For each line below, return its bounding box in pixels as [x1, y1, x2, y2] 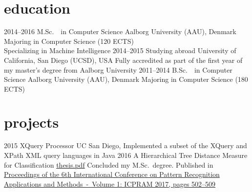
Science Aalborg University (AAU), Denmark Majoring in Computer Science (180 [4, 74, 248, 84]
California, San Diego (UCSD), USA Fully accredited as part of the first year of [4, 55, 243, 65]
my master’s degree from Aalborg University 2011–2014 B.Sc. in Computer [4, 64, 232, 75]
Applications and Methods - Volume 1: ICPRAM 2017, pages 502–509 [4, 178, 216, 189]
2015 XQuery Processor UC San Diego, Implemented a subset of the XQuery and [4, 140, 247, 151]
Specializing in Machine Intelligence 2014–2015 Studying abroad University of [4, 45, 236, 56]
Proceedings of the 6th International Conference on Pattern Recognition [4, 169, 220, 179]
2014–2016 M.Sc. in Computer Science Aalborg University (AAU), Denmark [4, 26, 236, 37]
